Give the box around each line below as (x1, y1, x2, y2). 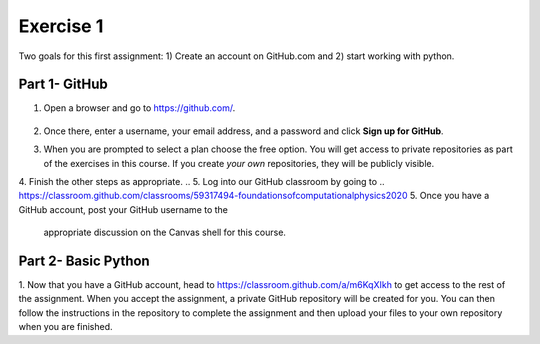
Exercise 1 (18, 15, 104, 37)
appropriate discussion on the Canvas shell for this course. (43, 226, 287, 239)
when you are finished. (18, 321, 113, 333)
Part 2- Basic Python (18, 253, 150, 269)
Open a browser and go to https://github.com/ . (43, 102, 236, 114)
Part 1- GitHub (18, 76, 109, 93)
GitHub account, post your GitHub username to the (18, 203, 229, 215)
